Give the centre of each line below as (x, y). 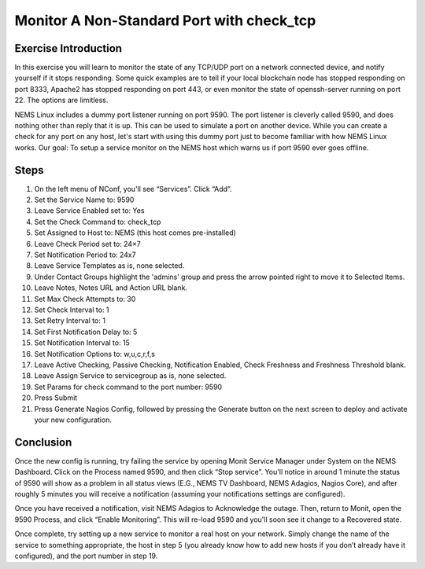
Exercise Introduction (68, 48)
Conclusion (43, 442)
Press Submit (56, 398)
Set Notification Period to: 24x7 (85, 255)
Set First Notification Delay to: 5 (86, 332)
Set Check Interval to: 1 (72, 310)
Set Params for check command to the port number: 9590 (128, 387)
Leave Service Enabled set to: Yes (89, 211)
